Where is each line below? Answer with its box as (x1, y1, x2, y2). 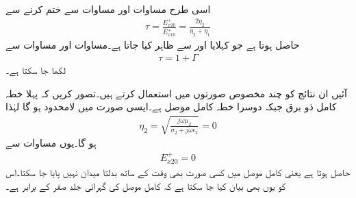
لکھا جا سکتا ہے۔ (5, 63, 66, 77)
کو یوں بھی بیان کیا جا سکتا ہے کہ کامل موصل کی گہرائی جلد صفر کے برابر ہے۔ (5, 178, 286, 193)
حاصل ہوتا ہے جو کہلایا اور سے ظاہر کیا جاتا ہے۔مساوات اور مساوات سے (5, 38, 300, 52)
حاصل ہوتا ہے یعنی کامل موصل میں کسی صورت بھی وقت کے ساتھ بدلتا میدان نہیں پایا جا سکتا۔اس (5, 165, 351, 180)
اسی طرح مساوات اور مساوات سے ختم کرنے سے (5, 2, 211, 16)
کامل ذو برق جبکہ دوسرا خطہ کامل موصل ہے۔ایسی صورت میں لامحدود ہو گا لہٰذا (5, 99, 337, 114)
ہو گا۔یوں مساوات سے (5, 136, 97, 150)
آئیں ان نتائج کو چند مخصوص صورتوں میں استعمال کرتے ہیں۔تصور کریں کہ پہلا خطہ (5, 86, 347, 100)
